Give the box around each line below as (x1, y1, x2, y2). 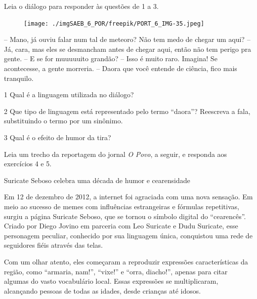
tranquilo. (4, 73, 34, 83)
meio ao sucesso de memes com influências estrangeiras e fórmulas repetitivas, (4, 201, 239, 211)
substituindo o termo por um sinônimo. (4, 115, 123, 126)
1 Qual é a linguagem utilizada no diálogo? (4, 89, 134, 100)
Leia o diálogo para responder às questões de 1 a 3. (4, 1, 159, 11)
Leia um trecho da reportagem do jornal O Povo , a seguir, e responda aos (4, 149, 227, 159)
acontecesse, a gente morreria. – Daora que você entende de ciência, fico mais (4, 63, 237, 74)
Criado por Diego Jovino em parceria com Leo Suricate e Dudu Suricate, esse (4, 221, 238, 231)
